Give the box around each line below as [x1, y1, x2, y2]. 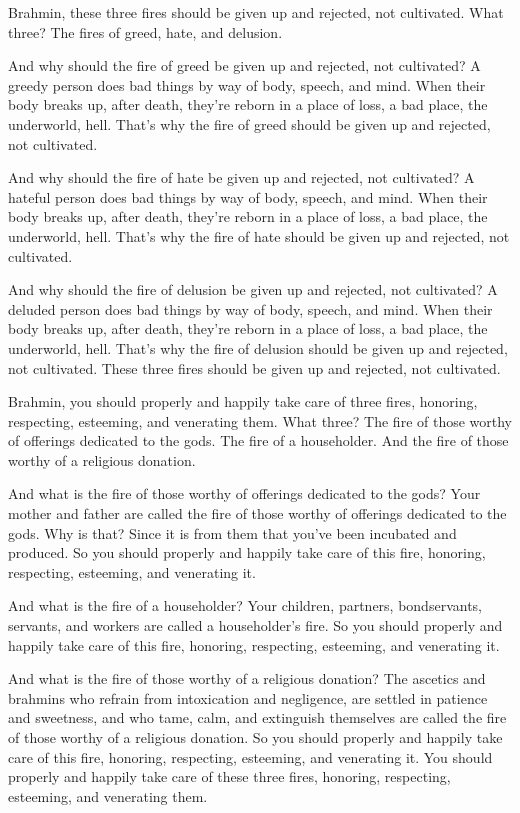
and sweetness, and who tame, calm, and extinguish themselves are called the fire [8, 707, 507, 728]
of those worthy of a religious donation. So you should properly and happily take [8, 727, 503, 747]
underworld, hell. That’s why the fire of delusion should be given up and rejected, [8, 337, 508, 358]
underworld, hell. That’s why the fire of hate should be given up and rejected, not [8, 225, 510, 246]
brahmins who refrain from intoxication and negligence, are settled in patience [8, 687, 488, 708]
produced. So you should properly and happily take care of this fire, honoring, [8, 542, 486, 563]
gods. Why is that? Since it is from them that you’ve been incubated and [8, 522, 457, 543]
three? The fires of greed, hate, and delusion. [8, 21, 283, 42]
